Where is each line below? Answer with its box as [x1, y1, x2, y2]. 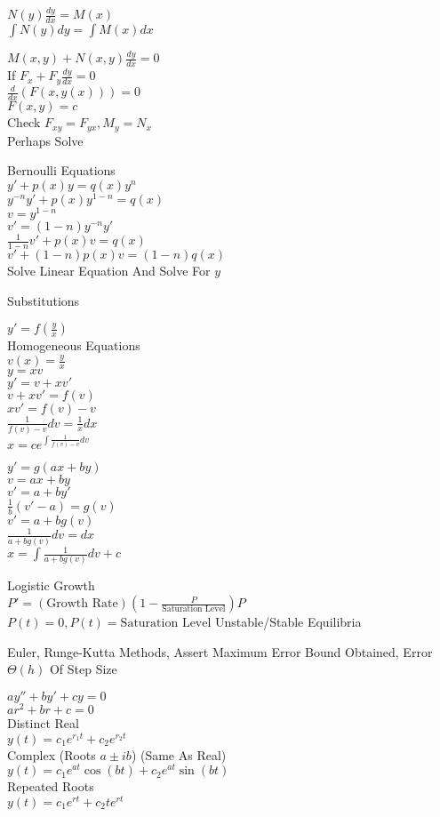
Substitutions [7, 291, 80, 309]
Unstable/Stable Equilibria [215, 613, 362, 631]
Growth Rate [46, 597, 118, 611]
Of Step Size [49, 660, 117, 678]
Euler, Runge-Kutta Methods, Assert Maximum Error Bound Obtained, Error [7, 642, 433, 661]
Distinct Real [7, 713, 79, 732]
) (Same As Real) [131, 745, 227, 764]
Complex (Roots [7, 745, 96, 764]
